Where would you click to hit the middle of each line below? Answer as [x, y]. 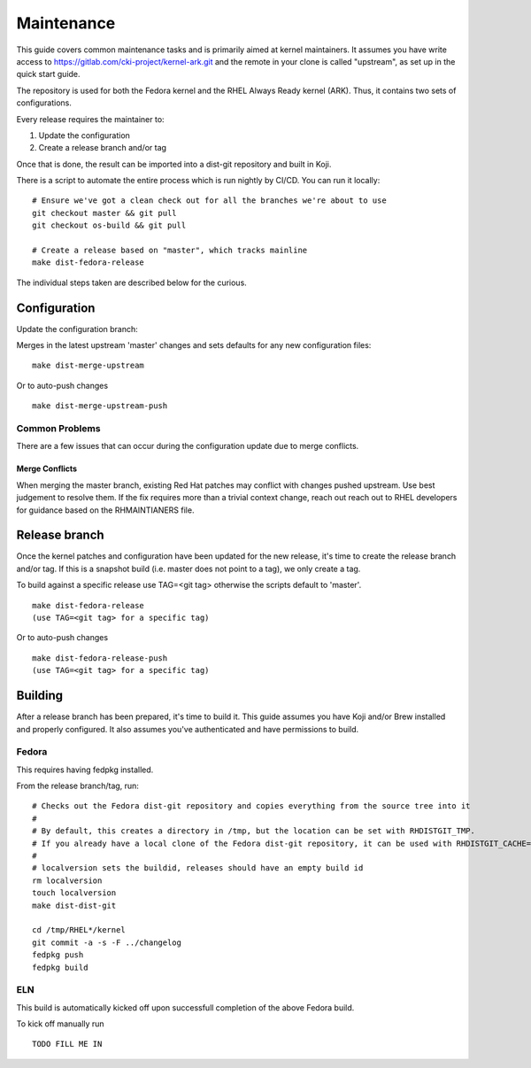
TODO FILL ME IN [67, 1044]
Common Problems [58, 429]
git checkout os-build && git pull [109, 225]
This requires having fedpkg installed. [85, 770]
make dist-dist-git [74, 905]
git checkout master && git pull [104, 213]
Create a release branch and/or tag [103, 148]
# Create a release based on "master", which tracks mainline [170, 251]
